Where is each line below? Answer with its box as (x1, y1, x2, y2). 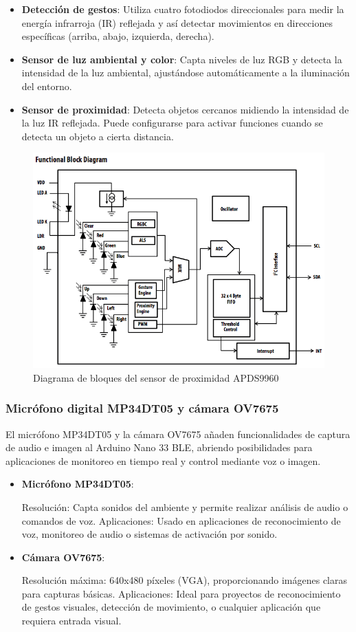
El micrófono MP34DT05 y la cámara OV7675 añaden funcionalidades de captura (5, 426, 351, 441)
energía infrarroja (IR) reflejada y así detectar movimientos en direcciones (21, 15, 333, 30)
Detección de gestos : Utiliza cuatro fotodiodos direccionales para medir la (21, 2, 344, 16)
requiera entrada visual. (21, 613, 122, 628)
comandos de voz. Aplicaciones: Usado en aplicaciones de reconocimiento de (21, 513, 341, 527)
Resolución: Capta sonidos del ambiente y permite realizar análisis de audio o (21, 499, 348, 514)
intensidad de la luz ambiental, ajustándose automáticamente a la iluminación (21, 65, 350, 80)
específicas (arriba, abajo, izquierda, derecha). (21, 29, 214, 43)
